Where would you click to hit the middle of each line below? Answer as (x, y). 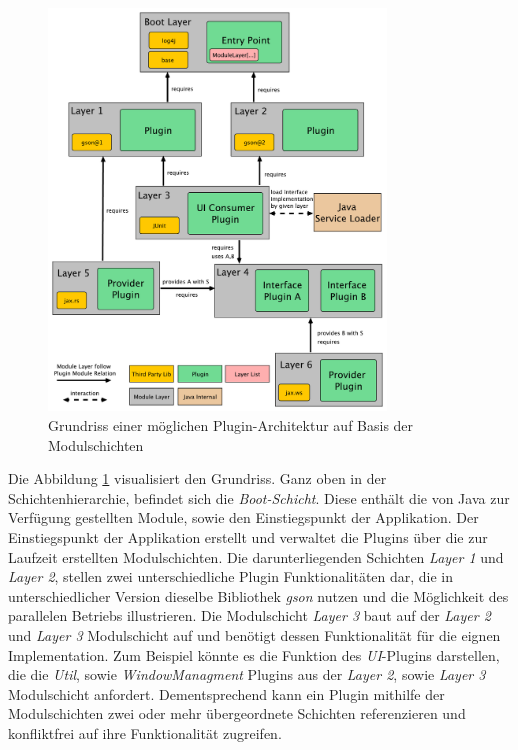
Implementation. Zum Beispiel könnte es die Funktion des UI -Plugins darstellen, (254, 654)
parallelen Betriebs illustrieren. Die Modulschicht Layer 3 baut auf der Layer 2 (249, 615)
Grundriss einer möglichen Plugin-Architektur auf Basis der (231, 425)
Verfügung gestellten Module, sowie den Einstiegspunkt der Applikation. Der (243, 517)
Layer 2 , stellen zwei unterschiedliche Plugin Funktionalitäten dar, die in (231, 576)
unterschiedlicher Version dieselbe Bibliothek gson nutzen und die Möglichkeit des (258, 595)
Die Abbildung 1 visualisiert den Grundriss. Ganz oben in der (197, 478)
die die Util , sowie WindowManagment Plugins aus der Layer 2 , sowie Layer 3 (247, 674)
